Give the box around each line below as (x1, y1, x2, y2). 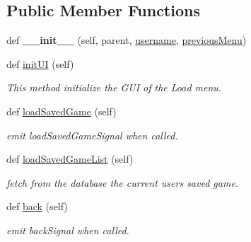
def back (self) (6, 199, 68, 214)
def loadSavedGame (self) (6, 103, 117, 118)
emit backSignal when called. (6, 222, 129, 237)
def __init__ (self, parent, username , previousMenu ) (6, 33, 247, 47)
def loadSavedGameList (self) (6, 151, 134, 166)
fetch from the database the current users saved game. (6, 175, 239, 190)
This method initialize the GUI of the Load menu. (6, 80, 222, 95)
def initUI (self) (6, 56, 74, 71)
